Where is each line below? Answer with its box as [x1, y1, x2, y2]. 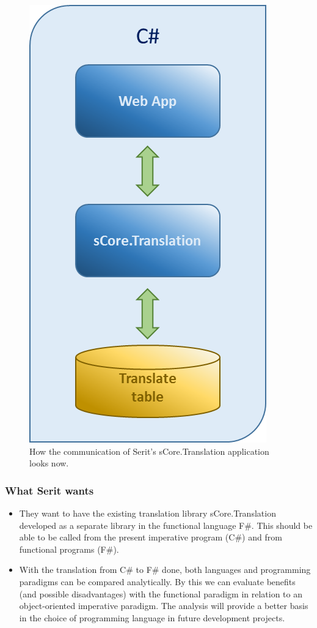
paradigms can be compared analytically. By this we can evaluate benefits [19, 575, 296, 588]
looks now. [29, 457, 69, 469]
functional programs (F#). [19, 542, 119, 555]
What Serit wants [5, 482, 94, 498]
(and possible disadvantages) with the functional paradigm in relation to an [19, 587, 303, 600]
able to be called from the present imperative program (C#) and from [19, 531, 282, 544]
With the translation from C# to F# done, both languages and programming [19, 563, 311, 576]
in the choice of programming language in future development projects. [19, 611, 285, 624]
